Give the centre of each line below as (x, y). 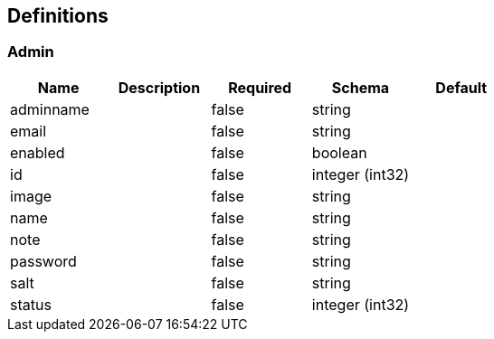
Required (260, 87)
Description (159, 87)
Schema (361, 87)
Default (461, 87)
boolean (339, 152)
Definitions (58, 16)
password (43, 261)
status (31, 304)
